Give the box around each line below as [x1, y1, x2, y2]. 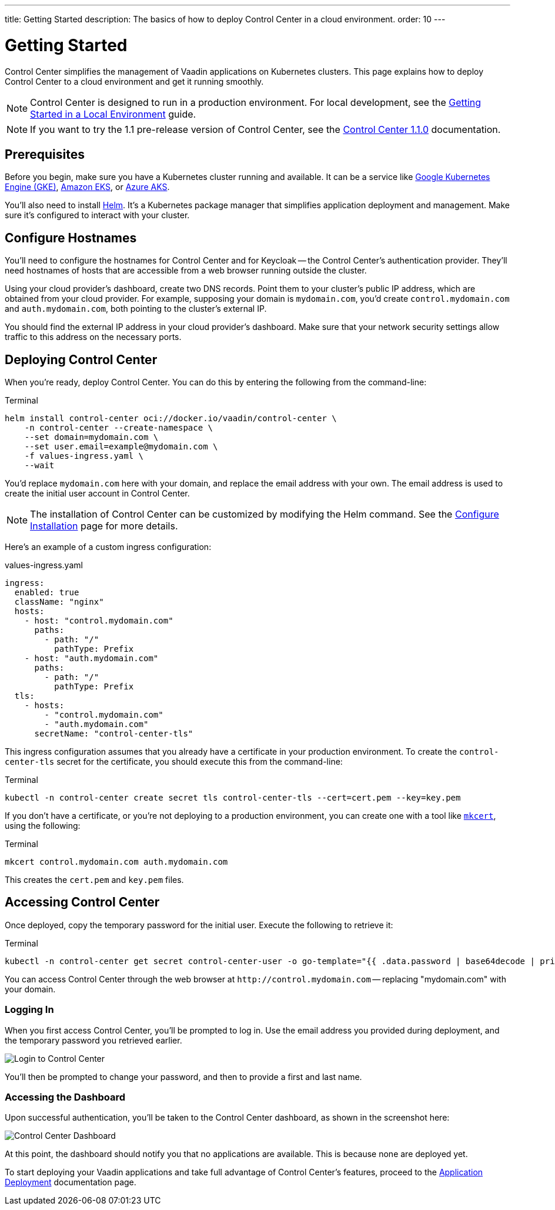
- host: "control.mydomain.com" [24, 616, 173, 626]
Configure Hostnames [5, 230, 137, 245]
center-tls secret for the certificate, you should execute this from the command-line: [5, 756, 343, 767]
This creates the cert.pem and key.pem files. [5, 875, 184, 885]
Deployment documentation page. [5, 1177, 136, 1188]
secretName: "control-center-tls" [34, 729, 193, 739]
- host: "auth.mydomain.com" [24, 654, 159, 664]
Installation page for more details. [30, 520, 178, 532]
